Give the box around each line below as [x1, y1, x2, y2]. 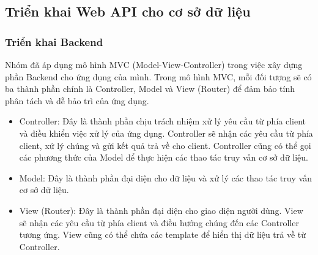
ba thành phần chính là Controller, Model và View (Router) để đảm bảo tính [5, 82, 295, 95]
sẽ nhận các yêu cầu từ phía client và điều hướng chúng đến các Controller [19, 216, 299, 229]
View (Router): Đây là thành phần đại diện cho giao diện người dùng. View [19, 204, 303, 216]
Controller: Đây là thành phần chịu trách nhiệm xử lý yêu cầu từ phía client [19, 115, 306, 128]
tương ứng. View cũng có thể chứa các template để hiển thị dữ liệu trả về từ [19, 228, 306, 241]
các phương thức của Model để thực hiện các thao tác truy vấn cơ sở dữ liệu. [19, 151, 309, 164]
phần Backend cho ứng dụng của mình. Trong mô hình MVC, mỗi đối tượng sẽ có [5, 70, 312, 83]
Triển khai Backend [5, 34, 103, 49]
